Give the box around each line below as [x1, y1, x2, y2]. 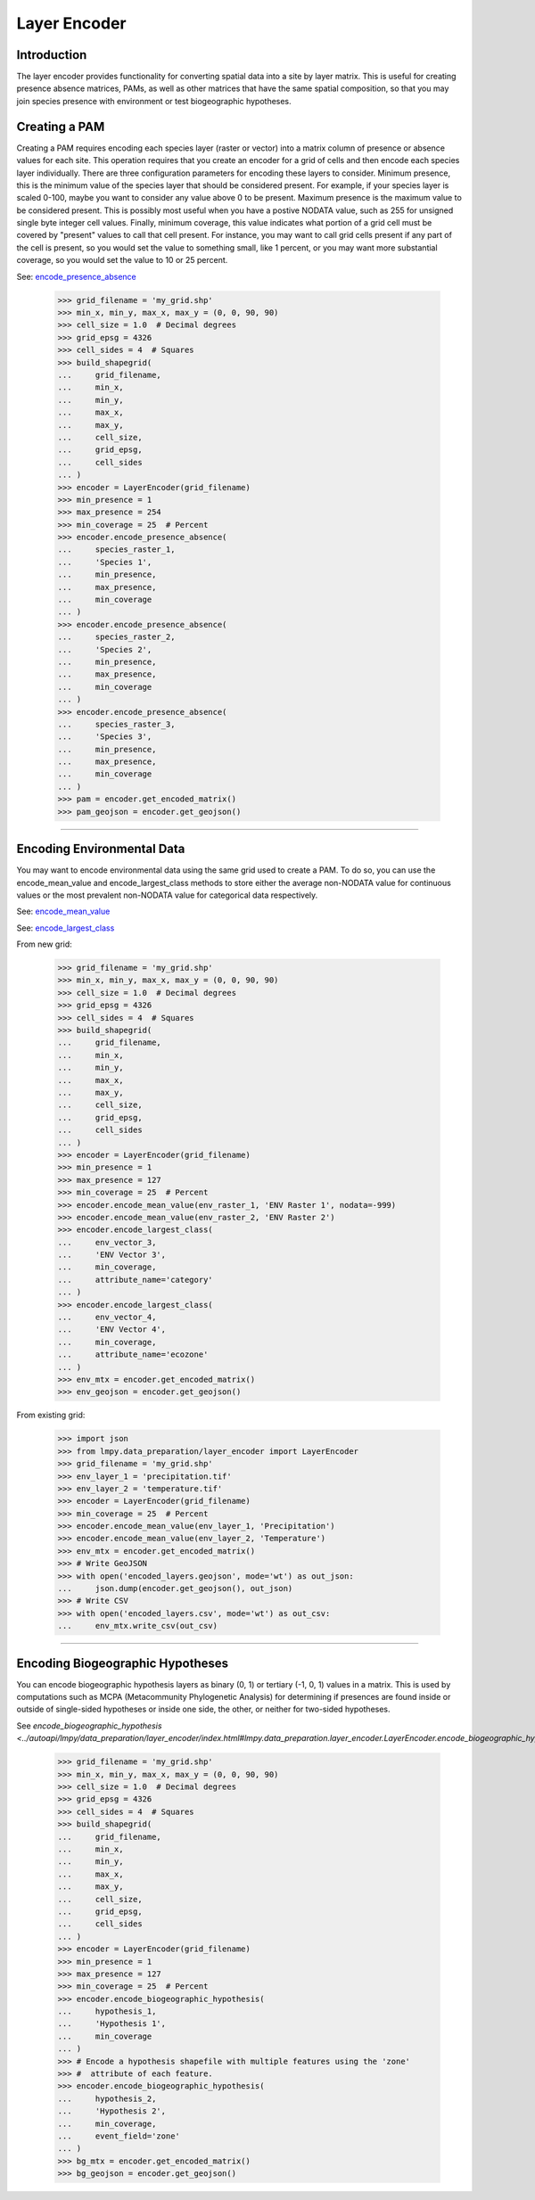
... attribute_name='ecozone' [57, 1350, 209, 1359]
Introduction [16, 47, 87, 62]
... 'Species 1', [57, 557, 152, 567]
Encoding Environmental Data [16, 841, 185, 857]
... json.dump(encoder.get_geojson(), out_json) [57, 1583, 293, 1594]
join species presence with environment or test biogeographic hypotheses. [16, 95, 292, 106]
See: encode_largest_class [16, 923, 115, 933]
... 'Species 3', [57, 732, 152, 742]
